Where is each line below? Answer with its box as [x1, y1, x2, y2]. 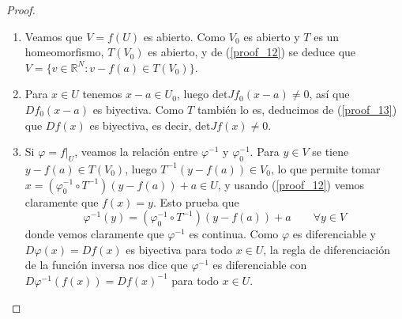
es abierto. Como [143, 28, 226, 44]
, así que [309, 85, 350, 102]
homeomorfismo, [24, 44, 104, 60]
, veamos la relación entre [74, 143, 198, 160]
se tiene [312, 143, 349, 160]
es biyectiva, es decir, [89, 116, 192, 133]
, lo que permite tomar [270, 160, 381, 177]
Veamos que [24, 28, 83, 44]
